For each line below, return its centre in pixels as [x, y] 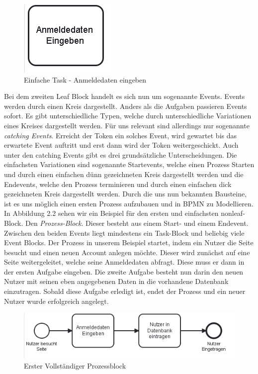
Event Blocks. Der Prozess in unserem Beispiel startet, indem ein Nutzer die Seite [129, 242]
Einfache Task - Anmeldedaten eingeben [85, 79]
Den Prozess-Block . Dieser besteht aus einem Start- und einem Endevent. [137, 223]
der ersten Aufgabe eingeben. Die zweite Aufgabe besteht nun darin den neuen [124, 271]
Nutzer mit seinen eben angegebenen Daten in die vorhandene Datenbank [116, 281]
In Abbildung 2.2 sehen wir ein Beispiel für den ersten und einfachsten [111, 213]
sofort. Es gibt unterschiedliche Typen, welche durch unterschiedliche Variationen [128, 116]
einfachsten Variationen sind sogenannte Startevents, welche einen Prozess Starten [129, 164]
